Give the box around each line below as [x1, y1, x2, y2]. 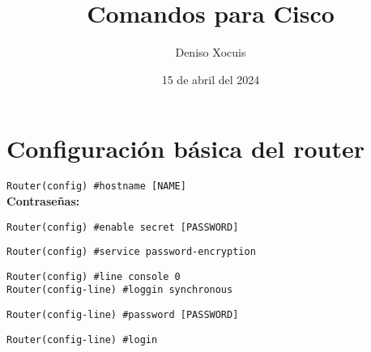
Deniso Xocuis [175, 44, 246, 61]
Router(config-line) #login [6, 333, 158, 346]
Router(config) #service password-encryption [6, 246, 256, 258]
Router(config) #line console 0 [6, 270, 181, 282]
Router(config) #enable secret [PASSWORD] [6, 221, 239, 233]
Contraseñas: [6, 192, 80, 209]
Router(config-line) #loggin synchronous [6, 284, 233, 296]
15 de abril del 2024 [161, 70, 260, 87]
